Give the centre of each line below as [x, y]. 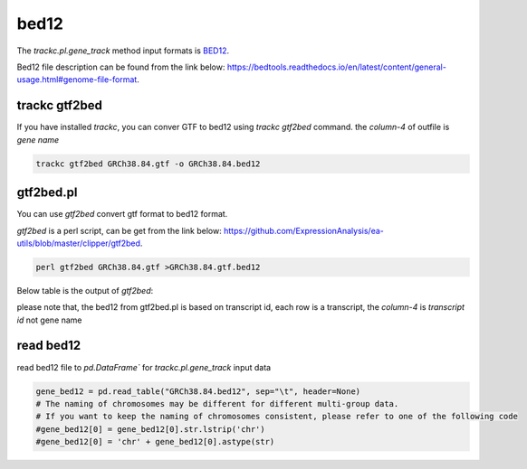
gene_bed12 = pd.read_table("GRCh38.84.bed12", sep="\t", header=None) [198, 391]
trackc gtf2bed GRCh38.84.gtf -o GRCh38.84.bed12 [148, 164]
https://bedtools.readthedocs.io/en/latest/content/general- [337, 67]
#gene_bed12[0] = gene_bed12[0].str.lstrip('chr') [151, 429]
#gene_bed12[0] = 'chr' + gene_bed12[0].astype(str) [155, 442]
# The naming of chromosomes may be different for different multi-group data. [217, 403]
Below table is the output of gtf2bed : [85, 290]
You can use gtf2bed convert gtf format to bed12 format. [122, 214]
